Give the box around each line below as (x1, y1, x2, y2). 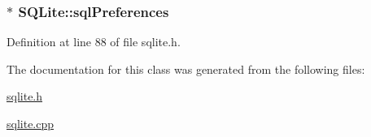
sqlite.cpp (7, 115, 55, 131)
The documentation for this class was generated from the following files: (7, 60, 365, 77)
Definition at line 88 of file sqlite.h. (7, 33, 181, 50)
